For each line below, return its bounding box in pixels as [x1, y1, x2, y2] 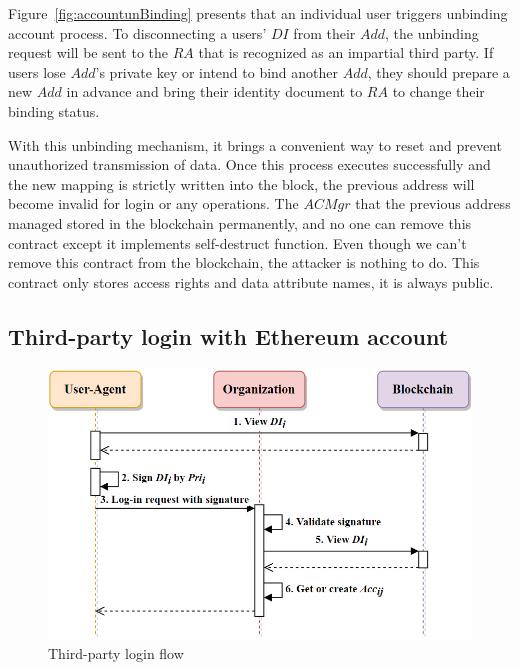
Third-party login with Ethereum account [8, 320, 449, 351]
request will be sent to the [8, 42, 169, 63]
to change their [392, 81, 485, 102]
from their [293, 22, 356, 43]
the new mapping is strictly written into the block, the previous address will [8, 173, 475, 194]
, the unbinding [385, 22, 479, 43]
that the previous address [355, 193, 511, 214]
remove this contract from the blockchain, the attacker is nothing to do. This [8, 252, 480, 273]
